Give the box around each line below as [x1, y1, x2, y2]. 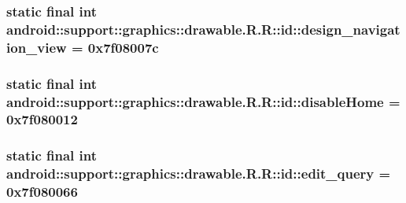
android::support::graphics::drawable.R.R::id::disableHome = [6, 91, 400, 111]
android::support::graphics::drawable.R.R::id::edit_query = [6, 164, 391, 183]
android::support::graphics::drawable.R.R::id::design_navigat [6, 19, 400, 39]
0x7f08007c [87, 37, 159, 57]
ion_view [6, 37, 67, 57]
